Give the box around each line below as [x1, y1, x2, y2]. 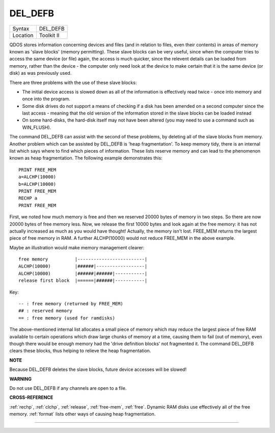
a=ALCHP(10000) [18, 174, 57, 180]
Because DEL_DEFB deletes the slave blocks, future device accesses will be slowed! [9, 366, 187, 372]
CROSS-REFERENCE [9, 394, 53, 400]
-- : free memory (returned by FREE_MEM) [18, 301, 123, 307]
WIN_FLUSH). [22, 124, 51, 130]
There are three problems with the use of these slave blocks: [9, 79, 137, 85]
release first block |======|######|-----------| [18, 278, 148, 283]
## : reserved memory [18, 308, 72, 314]
